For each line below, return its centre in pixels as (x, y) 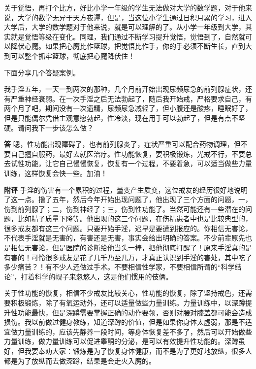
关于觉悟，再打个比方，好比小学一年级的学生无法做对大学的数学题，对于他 (125, 7)
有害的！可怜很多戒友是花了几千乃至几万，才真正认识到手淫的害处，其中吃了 (128, 257)
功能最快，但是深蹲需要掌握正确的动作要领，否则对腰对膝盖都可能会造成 (135, 312)
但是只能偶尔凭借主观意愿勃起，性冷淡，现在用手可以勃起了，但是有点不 (121, 117)
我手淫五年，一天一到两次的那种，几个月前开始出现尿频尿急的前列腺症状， (125, 89)
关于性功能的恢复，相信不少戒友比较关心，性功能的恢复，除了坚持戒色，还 (125, 293)
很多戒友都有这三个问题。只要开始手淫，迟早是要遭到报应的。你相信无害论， (128, 228)
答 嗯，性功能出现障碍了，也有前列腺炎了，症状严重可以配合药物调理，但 (122, 144)
